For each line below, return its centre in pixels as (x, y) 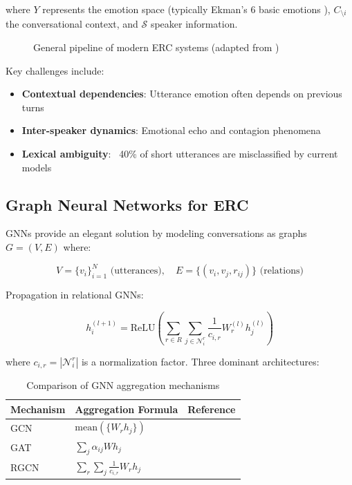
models (37, 167)
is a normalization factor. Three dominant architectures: (200, 361)
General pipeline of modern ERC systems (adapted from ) (156, 47)
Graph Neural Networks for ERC (127, 204)
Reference (212, 409)
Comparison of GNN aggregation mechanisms (123, 384)
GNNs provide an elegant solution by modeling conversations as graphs (156, 233)
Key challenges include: (55, 70)
